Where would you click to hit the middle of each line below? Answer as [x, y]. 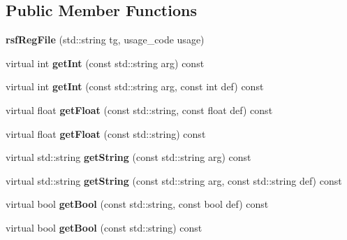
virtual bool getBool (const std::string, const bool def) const [137, 204]
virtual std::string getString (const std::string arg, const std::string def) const [174, 180]
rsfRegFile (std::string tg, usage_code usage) [105, 40]
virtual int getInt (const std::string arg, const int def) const [135, 86]
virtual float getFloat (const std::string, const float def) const [139, 110]
